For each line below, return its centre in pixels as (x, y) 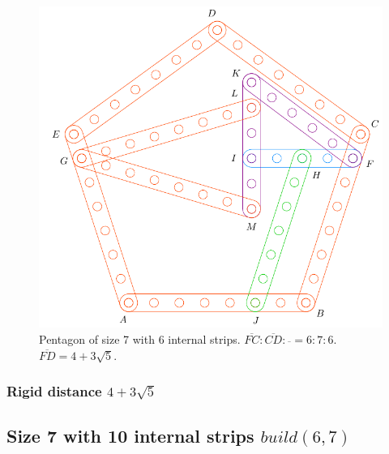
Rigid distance (54, 391)
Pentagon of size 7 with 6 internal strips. (140, 338)
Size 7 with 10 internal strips (130, 436)
